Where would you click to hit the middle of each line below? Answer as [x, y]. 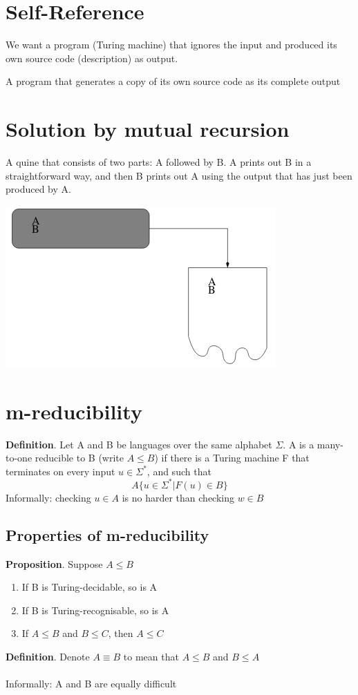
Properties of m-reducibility [107, 534]
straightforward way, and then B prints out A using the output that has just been [179, 175]
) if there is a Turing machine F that [232, 458]
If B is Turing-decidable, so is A [89, 587]
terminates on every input [60, 471]
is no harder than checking [178, 497]
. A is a [299, 444]
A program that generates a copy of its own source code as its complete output [173, 81]
